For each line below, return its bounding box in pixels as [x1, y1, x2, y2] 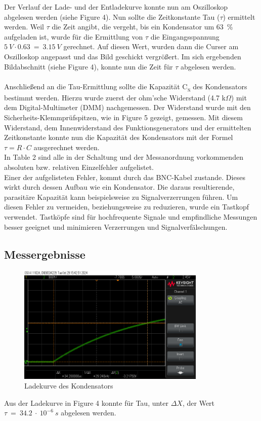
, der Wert [182, 397, 215, 408]
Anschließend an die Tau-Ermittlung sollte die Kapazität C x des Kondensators [4, 81, 247, 93]
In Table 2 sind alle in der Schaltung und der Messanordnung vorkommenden [4, 152, 243, 162]
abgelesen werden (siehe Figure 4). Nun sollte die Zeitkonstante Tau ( [4, 11, 220, 22]
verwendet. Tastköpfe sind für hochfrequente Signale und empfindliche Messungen [4, 212, 257, 222]
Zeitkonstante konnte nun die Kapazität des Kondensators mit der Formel [4, 132, 233, 143]
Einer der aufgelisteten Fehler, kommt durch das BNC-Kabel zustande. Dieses [4, 171, 245, 182]
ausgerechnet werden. [33, 142, 100, 152]
